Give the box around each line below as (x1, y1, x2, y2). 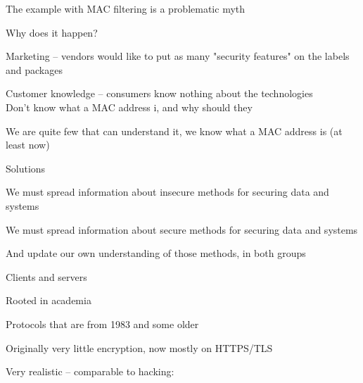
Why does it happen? (6, 25, 98, 39)
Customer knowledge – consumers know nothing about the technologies (6, 86, 313, 101)
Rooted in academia (6, 293, 91, 308)
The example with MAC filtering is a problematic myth (6, 1, 246, 15)
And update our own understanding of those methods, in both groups (6, 246, 306, 260)
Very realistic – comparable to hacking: (6, 364, 174, 379)
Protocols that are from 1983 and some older (6, 316, 199, 331)
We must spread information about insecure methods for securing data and (6, 184, 329, 199)
